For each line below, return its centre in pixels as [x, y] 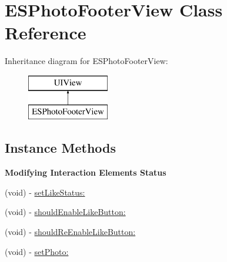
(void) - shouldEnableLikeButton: [65, 212]
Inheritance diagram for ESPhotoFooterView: [86, 61]
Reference [46, 33]
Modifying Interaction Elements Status [86, 172]
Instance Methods [60, 148]
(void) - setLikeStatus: [45, 192]
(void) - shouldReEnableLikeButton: [70, 232]
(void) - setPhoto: [37, 251]
